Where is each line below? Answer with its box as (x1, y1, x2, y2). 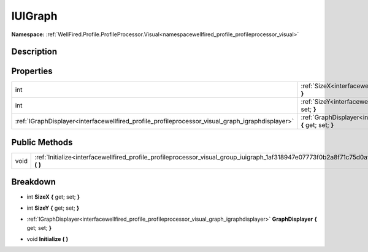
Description (11, 47, 58, 57)
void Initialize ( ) (26, 235, 69, 243)
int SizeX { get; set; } (26, 193, 80, 200)
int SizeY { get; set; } (26, 204, 80, 212)
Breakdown (11, 177, 56, 187)
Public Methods (11, 137, 73, 147)
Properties (11, 66, 53, 77)
